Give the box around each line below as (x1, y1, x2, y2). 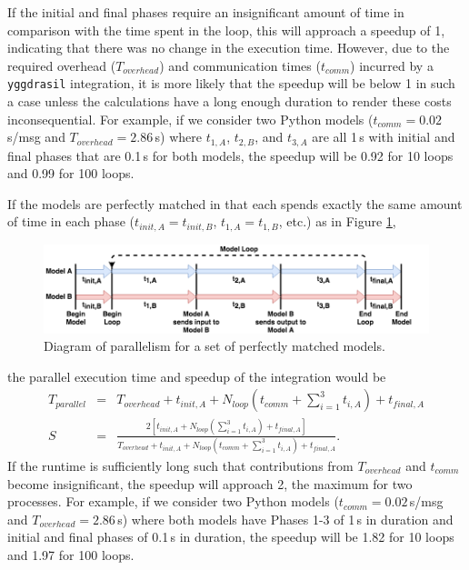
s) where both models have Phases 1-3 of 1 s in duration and (117, 509, 454, 528)
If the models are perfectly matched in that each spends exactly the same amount (7, 194, 463, 213)
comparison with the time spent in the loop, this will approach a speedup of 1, (7, 20, 445, 39)
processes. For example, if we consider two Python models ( (7, 492, 339, 511)
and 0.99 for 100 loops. (7, 164, 135, 183)
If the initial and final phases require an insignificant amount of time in (7, 3, 404, 21)
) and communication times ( (159, 55, 321, 75)
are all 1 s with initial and (312, 127, 455, 146)
